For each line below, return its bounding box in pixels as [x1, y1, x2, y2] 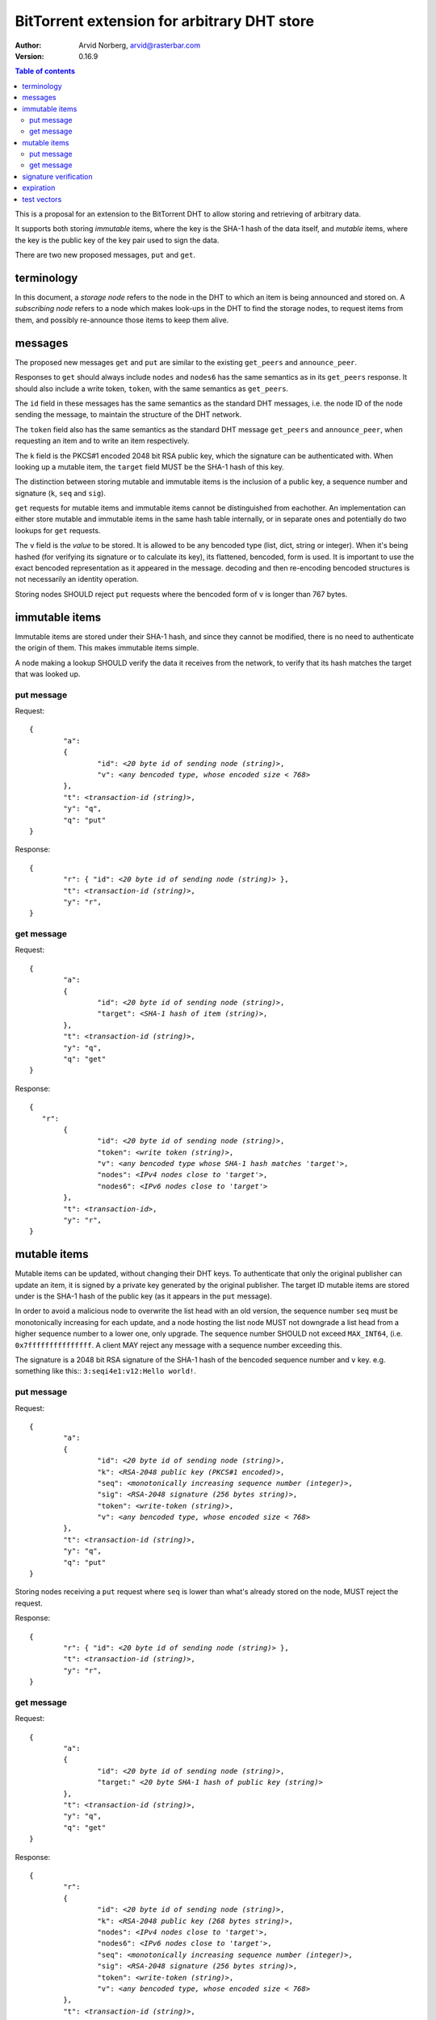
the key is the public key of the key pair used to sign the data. [15, 235, 220, 245]
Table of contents [15, 66, 76, 76]
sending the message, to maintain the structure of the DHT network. [15, 410, 242, 419]
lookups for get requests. [15, 525, 101, 535]
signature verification [22, 171, 93, 181]
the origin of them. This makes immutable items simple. [15, 643, 199, 653]
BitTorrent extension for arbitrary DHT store [15, 12, 315, 30]
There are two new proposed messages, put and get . [15, 250, 195, 260]
